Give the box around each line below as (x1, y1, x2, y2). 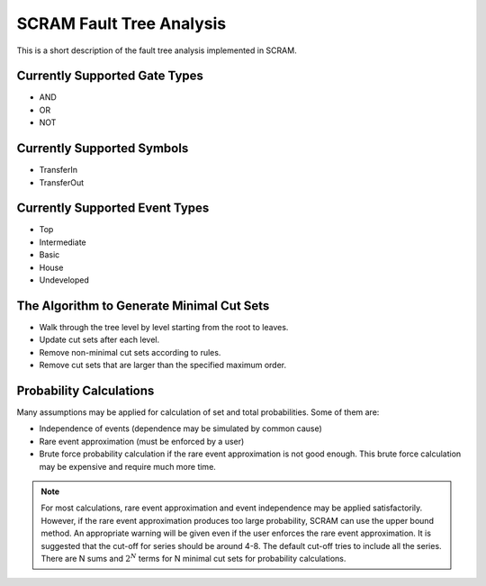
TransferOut (39, 176, 85, 188)
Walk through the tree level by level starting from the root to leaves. (39, 321, 289, 332)
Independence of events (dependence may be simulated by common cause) (39, 423, 323, 434)
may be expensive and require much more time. (39, 461, 216, 472)
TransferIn (39, 165, 78, 176)
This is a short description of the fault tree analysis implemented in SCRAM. (16, 45, 297, 56)
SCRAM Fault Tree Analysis (16, 14, 227, 33)
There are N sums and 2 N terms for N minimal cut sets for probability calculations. (40, 552, 346, 563)
